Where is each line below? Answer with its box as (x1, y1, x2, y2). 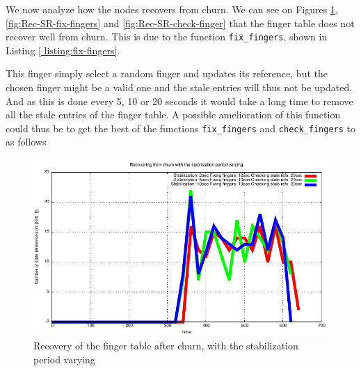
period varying (33, 352, 95, 366)
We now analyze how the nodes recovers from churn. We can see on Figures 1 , (6, 2, 338, 16)
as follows (6, 134, 47, 149)
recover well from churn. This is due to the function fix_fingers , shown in (6, 29, 328, 44)
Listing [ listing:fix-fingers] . (6, 42, 120, 57)
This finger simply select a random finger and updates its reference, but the (6, 66, 328, 81)
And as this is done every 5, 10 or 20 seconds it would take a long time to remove (6, 93, 353, 108)
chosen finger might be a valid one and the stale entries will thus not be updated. (6, 80, 353, 95)
